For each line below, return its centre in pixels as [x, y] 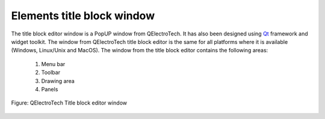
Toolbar [51, 73]
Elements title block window [83, 16]
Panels [50, 89]
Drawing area [58, 81]
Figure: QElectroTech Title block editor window [69, 103]
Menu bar [53, 64]
